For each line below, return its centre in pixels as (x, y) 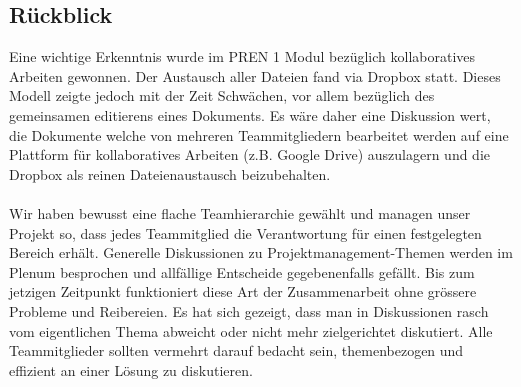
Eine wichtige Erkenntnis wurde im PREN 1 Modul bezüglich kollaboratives (242, 56)
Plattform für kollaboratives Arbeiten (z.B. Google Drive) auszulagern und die (250, 154)
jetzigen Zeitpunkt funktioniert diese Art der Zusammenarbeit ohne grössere (243, 291)
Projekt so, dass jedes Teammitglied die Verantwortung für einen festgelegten (245, 232)
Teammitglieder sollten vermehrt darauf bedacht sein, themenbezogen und (236, 350)
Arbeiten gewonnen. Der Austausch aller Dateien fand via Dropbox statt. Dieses (255, 75)
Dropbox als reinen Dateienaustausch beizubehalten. (170, 173)
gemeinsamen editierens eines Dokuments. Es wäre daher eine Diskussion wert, (250, 114)
